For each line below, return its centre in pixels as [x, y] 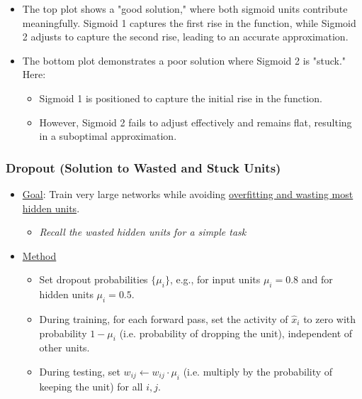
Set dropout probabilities [94, 279]
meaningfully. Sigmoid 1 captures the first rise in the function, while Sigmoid [189, 22]
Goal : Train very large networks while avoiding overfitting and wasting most [188, 193]
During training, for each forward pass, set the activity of [164, 318]
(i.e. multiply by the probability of [258, 371]
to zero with [330, 318]
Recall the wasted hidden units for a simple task [143, 232]
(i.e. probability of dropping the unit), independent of [236, 333]
